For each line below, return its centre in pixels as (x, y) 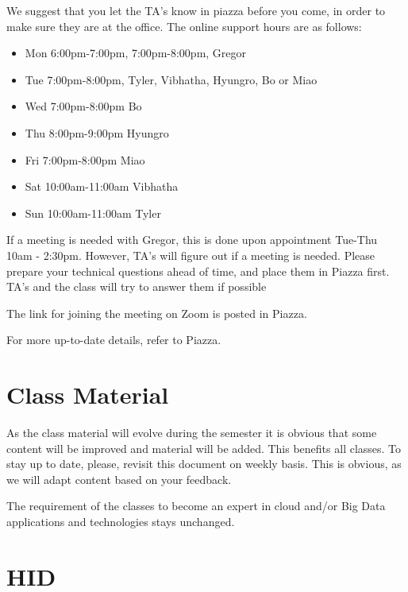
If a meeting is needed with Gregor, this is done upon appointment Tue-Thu (192, 240)
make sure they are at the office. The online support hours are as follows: (184, 26)
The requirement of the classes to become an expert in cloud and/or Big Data (196, 506)
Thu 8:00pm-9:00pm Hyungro (97, 132)
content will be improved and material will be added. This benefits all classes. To (204, 448)
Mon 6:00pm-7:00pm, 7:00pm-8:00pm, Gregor (136, 53)
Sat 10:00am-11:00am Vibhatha (102, 186)
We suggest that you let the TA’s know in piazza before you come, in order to (196, 10)
